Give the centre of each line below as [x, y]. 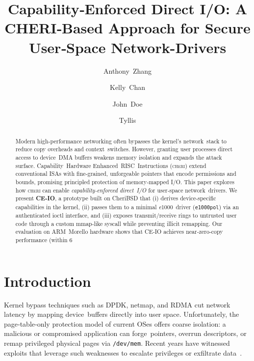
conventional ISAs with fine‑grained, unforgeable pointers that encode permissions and [126, 174]
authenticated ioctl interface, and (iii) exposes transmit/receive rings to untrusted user [126, 215]
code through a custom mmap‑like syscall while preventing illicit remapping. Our [119, 223]
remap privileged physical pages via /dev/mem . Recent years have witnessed [117, 343]
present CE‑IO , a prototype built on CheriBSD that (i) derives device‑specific [116, 198]
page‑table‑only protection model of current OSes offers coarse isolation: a [115, 323]
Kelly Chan [127, 87]
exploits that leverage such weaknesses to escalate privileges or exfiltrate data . [123, 352]
